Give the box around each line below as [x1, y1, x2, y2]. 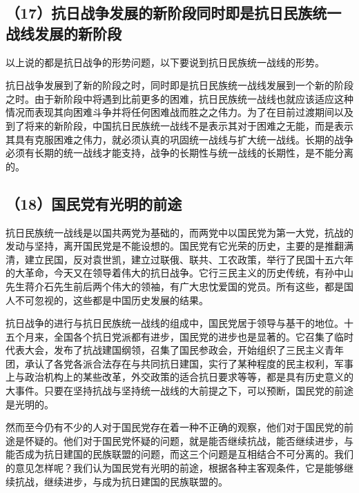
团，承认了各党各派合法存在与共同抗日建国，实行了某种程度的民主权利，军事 [6, 356, 353, 370]
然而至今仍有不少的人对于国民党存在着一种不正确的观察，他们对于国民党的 [6, 420, 344, 434]
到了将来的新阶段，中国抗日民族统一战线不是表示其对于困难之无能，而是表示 [6, 118, 353, 132]
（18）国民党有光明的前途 [6, 192, 182, 214]
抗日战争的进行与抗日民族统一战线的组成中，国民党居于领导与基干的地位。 [6, 316, 344, 330]
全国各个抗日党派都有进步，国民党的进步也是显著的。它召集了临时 [53, 329, 353, 343]
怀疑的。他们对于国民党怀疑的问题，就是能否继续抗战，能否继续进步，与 [24, 433, 353, 447]
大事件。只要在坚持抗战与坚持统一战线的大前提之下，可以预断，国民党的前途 [6, 383, 353, 398]
